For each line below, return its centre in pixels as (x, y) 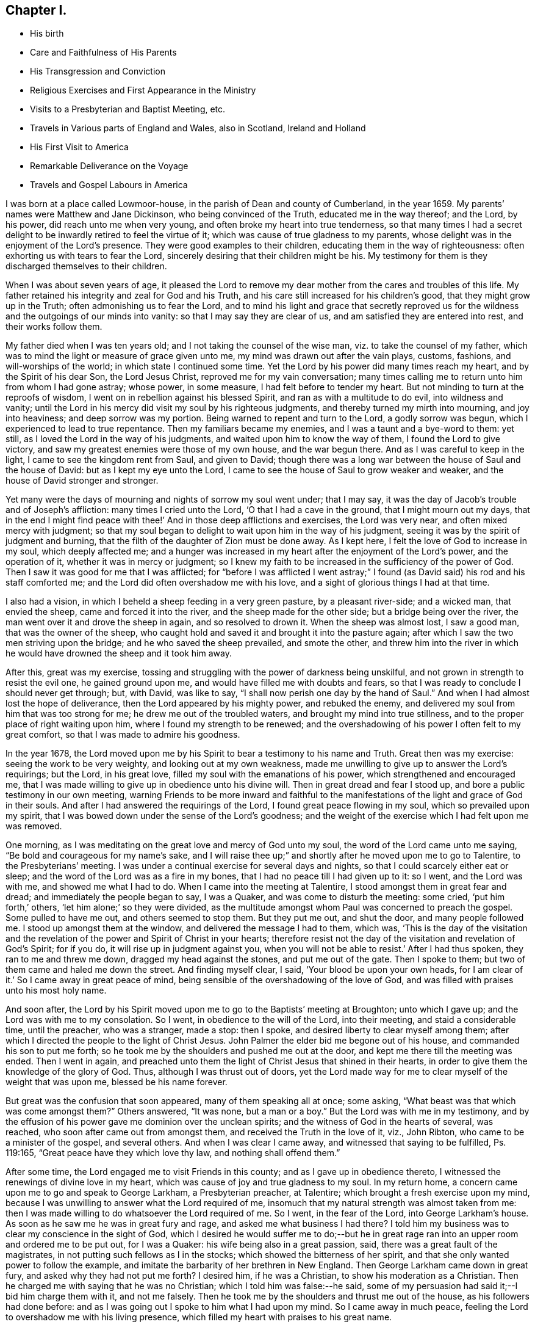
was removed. (34, 826)
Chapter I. (36, 10)
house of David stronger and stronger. (82, 481)
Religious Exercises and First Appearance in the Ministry (143, 90)
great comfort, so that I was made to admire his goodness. (123, 735)
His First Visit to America (79, 147)
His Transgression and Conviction (98, 71)
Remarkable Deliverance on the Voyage (109, 166)
